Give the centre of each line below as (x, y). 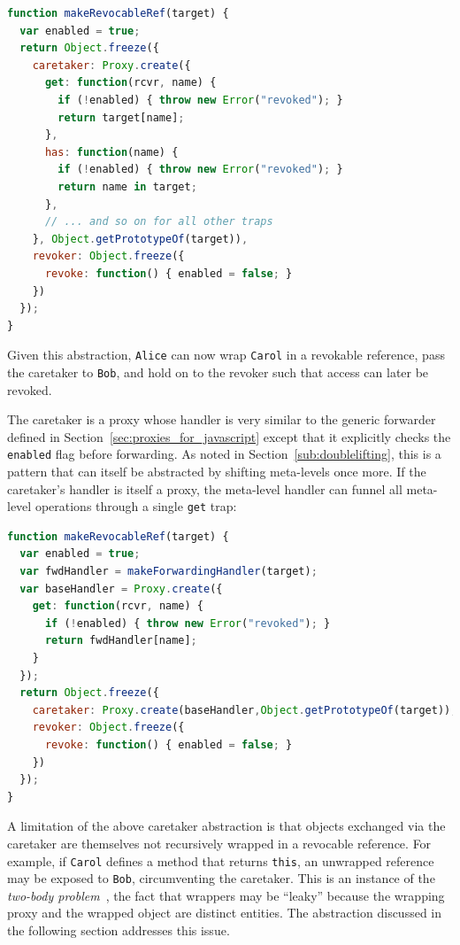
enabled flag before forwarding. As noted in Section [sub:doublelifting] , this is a (224, 454)
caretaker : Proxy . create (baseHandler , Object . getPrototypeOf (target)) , (245, 710)
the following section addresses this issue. (119, 930)
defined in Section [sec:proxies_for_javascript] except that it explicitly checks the (229, 436)
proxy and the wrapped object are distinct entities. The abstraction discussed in (225, 913)
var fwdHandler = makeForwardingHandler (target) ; (169, 572)
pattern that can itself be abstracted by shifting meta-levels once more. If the (217, 472)
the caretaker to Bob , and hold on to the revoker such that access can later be (218, 372)
